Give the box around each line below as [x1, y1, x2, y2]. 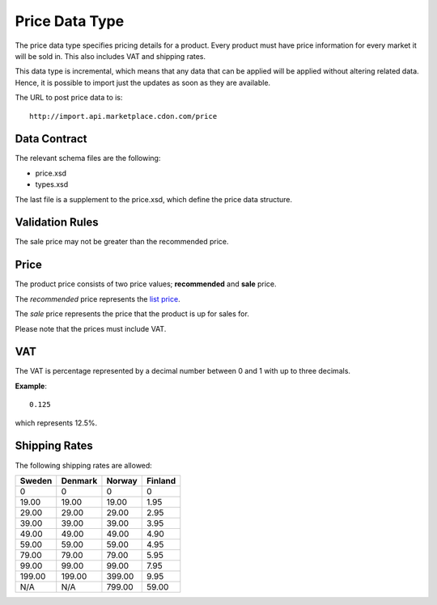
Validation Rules [15, 215, 99, 230]
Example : [15, 381, 48, 391]
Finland [146, 475, 176, 486]
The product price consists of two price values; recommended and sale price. [15, 279, 277, 289]
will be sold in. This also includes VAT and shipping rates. [15, 51, 206, 61]
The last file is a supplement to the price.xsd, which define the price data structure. [15, 194, 293, 204]
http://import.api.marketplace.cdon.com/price [29, 112, 218, 121]
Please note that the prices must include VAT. [15, 324, 167, 333]
